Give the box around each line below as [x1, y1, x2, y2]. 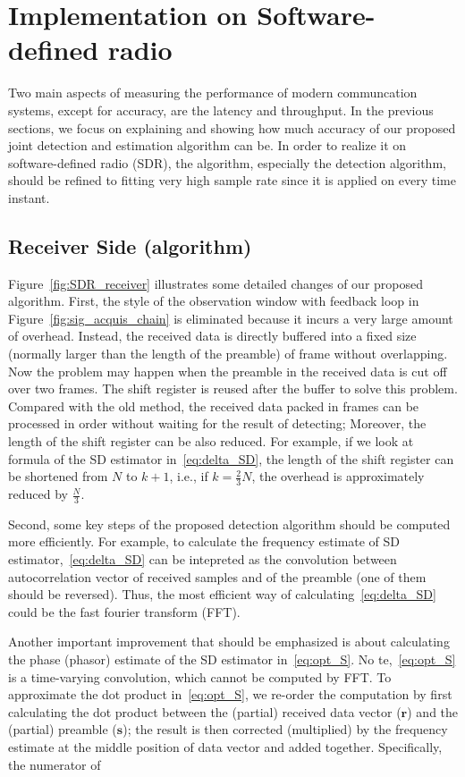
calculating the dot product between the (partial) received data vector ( [8, 702, 402, 721]
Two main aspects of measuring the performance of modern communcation [8, 83, 418, 102]
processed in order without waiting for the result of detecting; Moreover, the [8, 414, 427, 433]
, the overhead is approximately [251, 467, 425, 486]
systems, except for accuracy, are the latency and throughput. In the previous [8, 100, 434, 119]
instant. [8, 188, 50, 207]
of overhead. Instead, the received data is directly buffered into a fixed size [8, 326, 417, 345]
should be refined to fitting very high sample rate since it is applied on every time [8, 171, 456, 190]
